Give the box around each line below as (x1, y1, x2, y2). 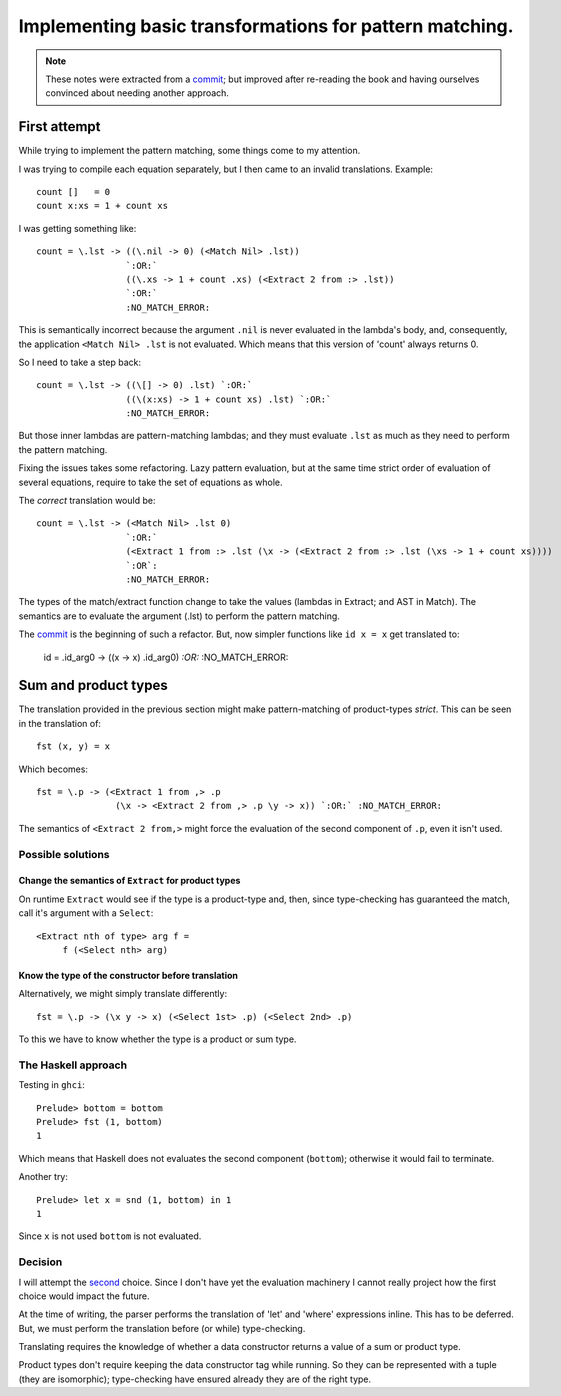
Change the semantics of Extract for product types (18, 875, 241, 887)
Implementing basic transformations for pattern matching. (18, 15, 514, 37)
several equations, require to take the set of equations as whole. (18, 476, 283, 488)
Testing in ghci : (18, 1079, 85, 1091)
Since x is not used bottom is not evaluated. (18, 1230, 202, 1242)
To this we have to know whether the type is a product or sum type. (18, 1033, 297, 1045)
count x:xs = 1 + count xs (36, 200, 169, 212)
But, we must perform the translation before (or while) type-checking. (18, 1322, 306, 1334)
